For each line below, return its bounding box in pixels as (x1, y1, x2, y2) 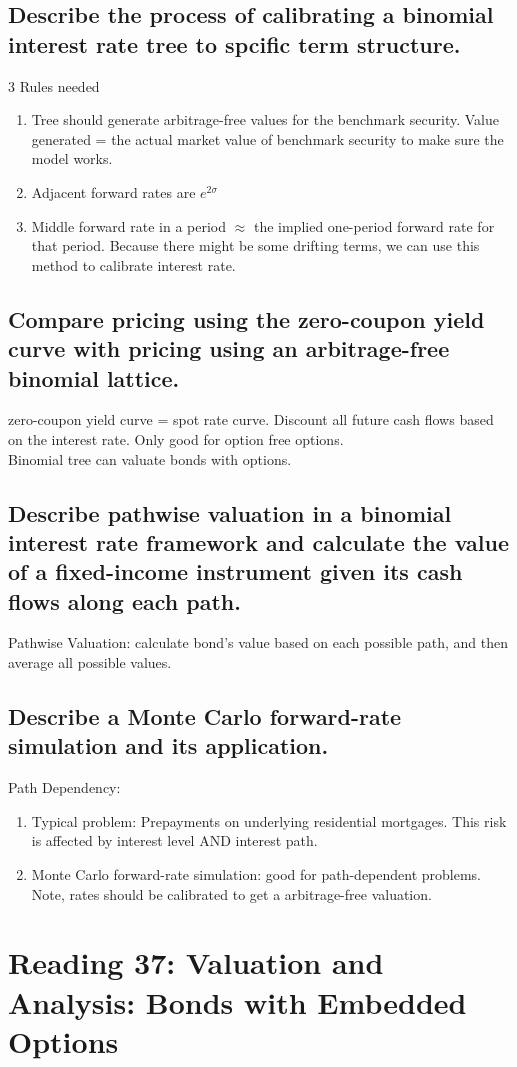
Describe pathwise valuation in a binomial (8, 497, 452, 528)
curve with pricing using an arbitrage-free (8, 333, 450, 364)
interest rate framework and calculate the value (8, 526, 510, 557)
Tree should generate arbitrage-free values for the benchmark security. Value (31, 109, 500, 130)
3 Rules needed (8, 75, 100, 96)
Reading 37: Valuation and (8, 942, 384, 983)
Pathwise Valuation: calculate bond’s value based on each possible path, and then (8, 632, 508, 653)
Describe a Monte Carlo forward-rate (8, 701, 402, 732)
